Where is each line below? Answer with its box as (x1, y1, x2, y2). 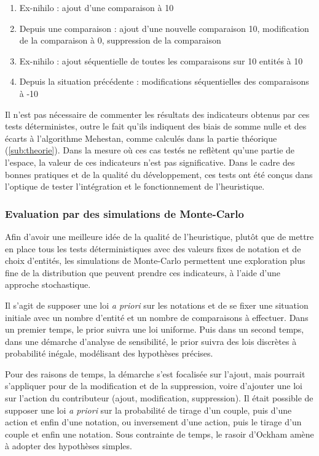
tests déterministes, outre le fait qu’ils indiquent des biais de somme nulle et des (5, 120, 307, 133)
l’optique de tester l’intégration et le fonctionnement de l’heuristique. (5, 180, 265, 193)
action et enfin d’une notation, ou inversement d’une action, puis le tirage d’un (5, 415, 302, 428)
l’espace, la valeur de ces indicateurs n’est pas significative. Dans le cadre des (5, 155, 295, 168)
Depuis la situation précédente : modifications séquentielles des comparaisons (19, 75, 309, 88)
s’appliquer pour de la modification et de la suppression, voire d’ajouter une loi (5, 379, 302, 392)
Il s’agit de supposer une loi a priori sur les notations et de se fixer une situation (5, 298, 309, 311)
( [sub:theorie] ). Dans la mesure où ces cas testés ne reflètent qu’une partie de (5, 144, 295, 157)
